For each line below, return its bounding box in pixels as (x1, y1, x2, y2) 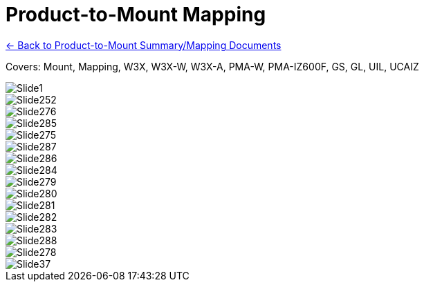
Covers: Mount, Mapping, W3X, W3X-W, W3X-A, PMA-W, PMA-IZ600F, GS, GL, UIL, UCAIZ (6, 60, 419, 72)
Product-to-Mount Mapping (6, 3, 266, 26)
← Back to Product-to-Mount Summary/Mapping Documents (6, 39, 282, 51)
